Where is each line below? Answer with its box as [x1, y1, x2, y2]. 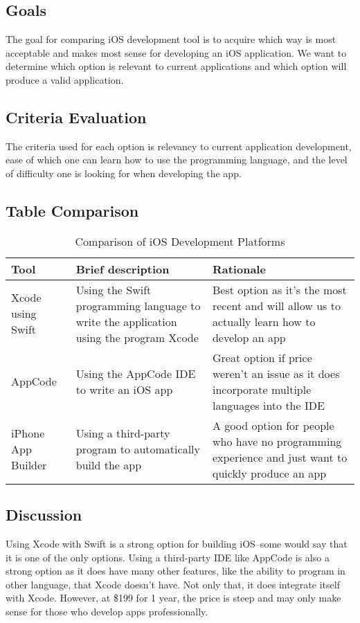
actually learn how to [212, 313, 316, 329]
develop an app [212, 329, 286, 345]
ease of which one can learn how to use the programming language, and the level [6, 152, 348, 167]
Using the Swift [75, 281, 152, 298]
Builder [11, 457, 47, 473]
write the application [75, 313, 177, 329]
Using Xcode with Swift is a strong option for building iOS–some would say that [6, 536, 348, 550]
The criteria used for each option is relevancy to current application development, [6, 138, 352, 153]
